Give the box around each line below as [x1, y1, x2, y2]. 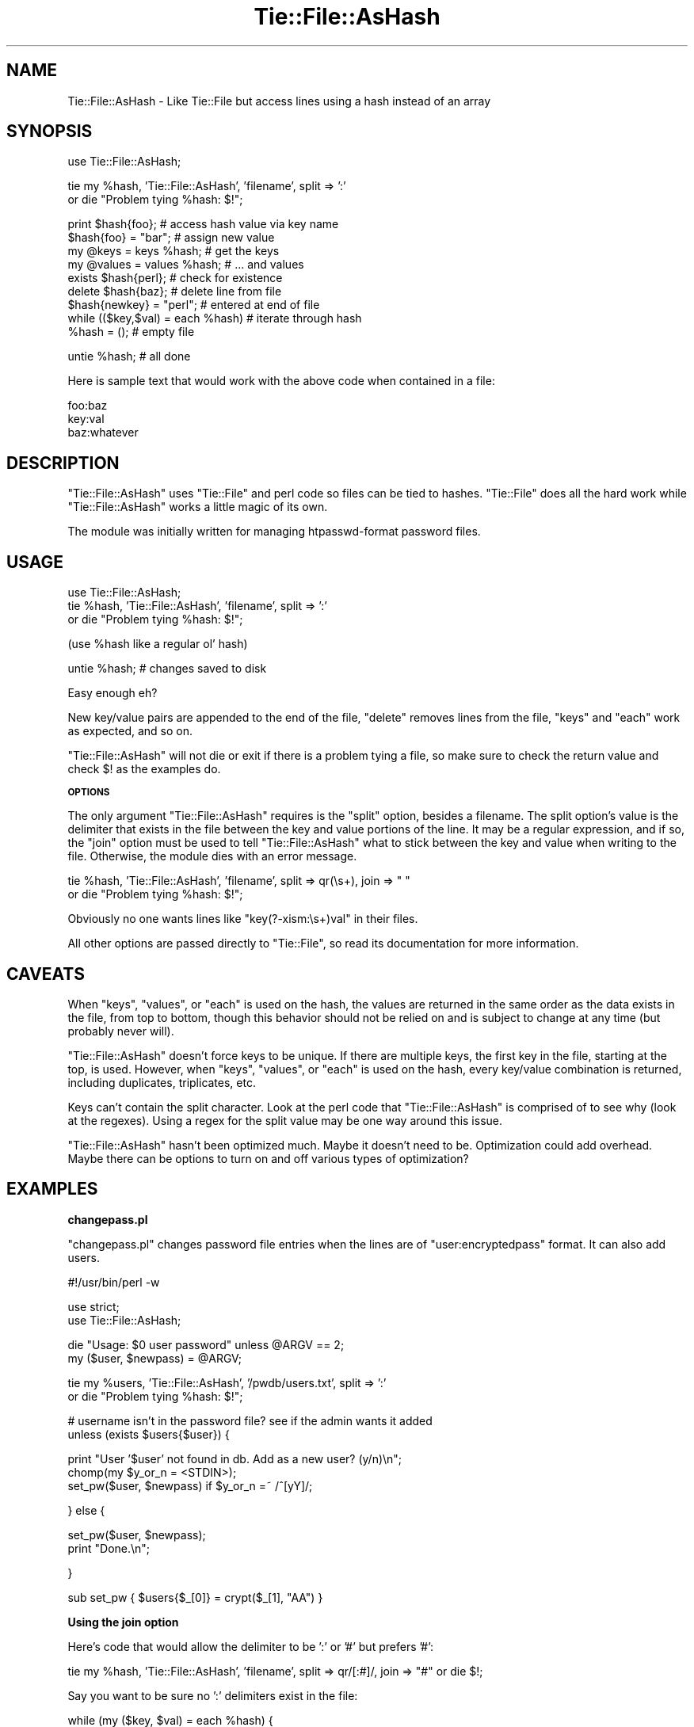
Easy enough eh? [67, 686, 158, 700]
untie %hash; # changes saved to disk [67, 661, 267, 676]
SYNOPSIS [6, 121, 93, 142]
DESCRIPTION [6, 452, 120, 473]
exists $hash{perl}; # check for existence [67, 271, 283, 285]
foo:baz [67, 398, 108, 413]
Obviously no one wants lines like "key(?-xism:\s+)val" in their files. [67, 912, 418, 926]
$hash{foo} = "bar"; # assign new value [67, 231, 275, 245]
